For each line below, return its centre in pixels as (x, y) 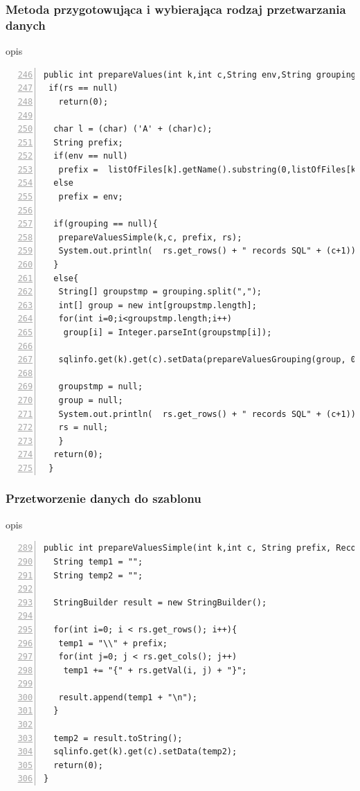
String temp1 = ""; (98, 561)
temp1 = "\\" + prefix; (113, 643)
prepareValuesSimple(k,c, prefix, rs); (150, 237)
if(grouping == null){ (106, 224)
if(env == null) (91, 156)
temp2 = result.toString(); (118, 738)
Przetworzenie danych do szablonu (103, 498)
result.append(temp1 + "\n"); (128, 697)
